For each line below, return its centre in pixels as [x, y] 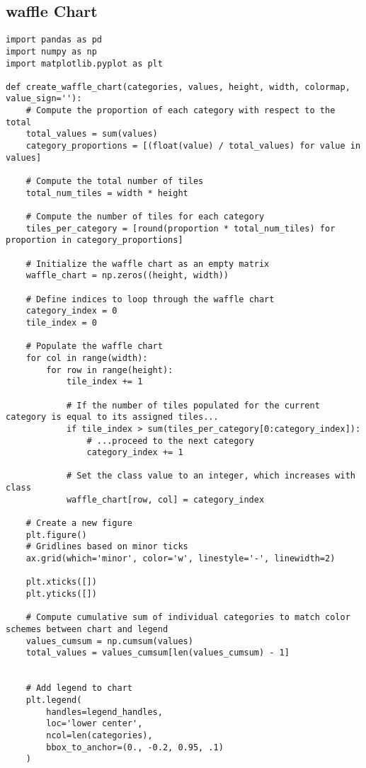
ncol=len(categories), [99, 735]
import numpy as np [51, 51]
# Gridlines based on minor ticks [107, 547]
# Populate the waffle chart [94, 346]
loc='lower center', [95, 724]
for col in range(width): [87, 358]
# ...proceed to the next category [170, 441]
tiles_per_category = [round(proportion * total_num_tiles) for [181, 228]
